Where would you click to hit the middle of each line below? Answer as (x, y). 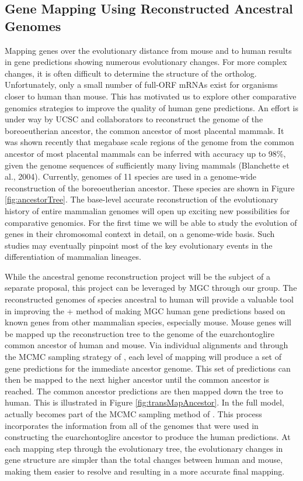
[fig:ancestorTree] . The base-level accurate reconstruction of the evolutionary (142, 199)
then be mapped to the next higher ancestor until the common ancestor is (137, 379)
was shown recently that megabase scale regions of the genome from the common (149, 142)
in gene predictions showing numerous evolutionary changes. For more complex (146, 62)
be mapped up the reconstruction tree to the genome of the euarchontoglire (140, 333)
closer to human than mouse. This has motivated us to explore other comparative (151, 96)
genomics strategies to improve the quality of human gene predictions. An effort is (151, 107)
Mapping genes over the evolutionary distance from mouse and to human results (148, 50)
